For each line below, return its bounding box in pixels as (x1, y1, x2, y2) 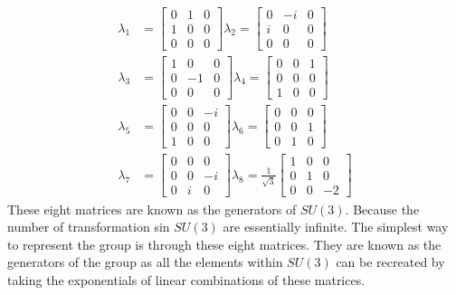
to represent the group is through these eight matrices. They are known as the (7, 234, 442, 253)
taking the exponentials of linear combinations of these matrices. (7, 270, 366, 289)
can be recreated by (336, 252, 445, 271)
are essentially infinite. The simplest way (223, 217, 449, 236)
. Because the (345, 199, 420, 218)
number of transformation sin (7, 217, 170, 236)
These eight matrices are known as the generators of (7, 199, 297, 218)
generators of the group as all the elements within (7, 252, 283, 271)
